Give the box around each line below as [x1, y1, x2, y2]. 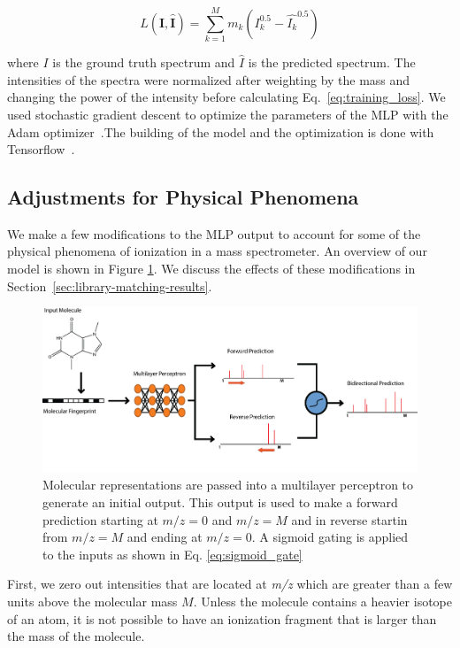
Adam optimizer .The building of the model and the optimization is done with [7, 122, 434, 141]
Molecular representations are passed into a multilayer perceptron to [42, 475, 414, 494]
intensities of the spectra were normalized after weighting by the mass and [7, 70, 410, 89]
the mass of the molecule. [7, 627, 145, 645]
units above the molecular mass [7, 591, 178, 610]
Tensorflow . [7, 140, 75, 158]
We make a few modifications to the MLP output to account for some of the [7, 224, 421, 243]
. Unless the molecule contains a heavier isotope [193, 591, 452, 610]
